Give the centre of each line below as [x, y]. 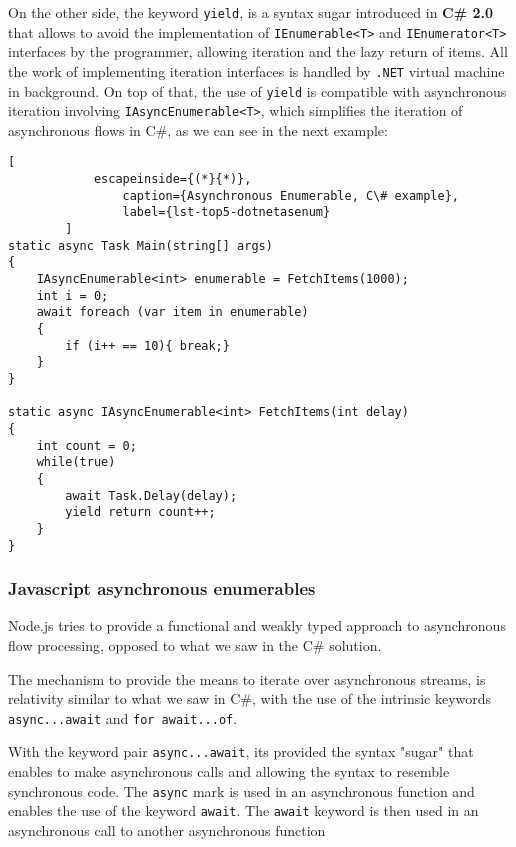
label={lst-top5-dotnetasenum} [226, 212]
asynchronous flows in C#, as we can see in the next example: [198, 129]
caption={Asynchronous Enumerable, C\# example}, [291, 195]
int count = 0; [86, 445]
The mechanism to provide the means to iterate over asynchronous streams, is [247, 678]
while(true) [76, 462]
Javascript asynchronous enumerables [162, 588]
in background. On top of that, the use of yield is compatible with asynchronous [257, 90]
